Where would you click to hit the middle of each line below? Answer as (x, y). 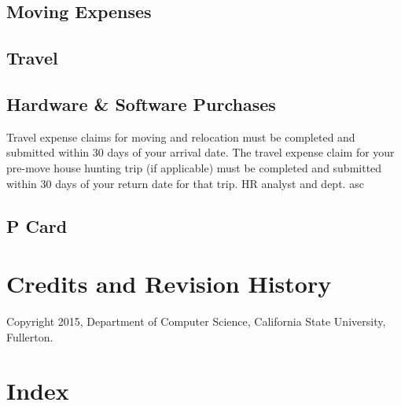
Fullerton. (30, 336)
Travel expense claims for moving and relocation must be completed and (181, 137)
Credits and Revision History (169, 284)
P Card (37, 225)
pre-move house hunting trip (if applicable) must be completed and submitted (194, 167)
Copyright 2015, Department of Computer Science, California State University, (196, 321)
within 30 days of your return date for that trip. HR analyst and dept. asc (185, 183)
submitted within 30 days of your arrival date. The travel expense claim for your (200, 152)
